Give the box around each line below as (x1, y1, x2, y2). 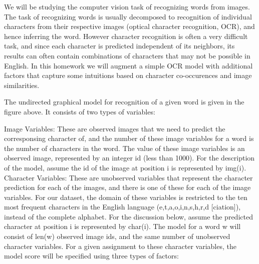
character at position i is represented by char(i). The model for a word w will (4, 221, 241, 231)
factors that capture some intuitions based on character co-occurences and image (4, 70, 252, 80)
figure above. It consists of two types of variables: (4, 106, 155, 116)
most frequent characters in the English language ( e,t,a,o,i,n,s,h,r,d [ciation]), (4, 201, 241, 212)
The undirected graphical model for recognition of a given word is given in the (4, 96, 244, 107)
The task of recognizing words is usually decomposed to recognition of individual (4, 11, 252, 21)
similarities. (4, 79, 40, 90)
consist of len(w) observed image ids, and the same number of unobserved (4, 231, 230, 241)
